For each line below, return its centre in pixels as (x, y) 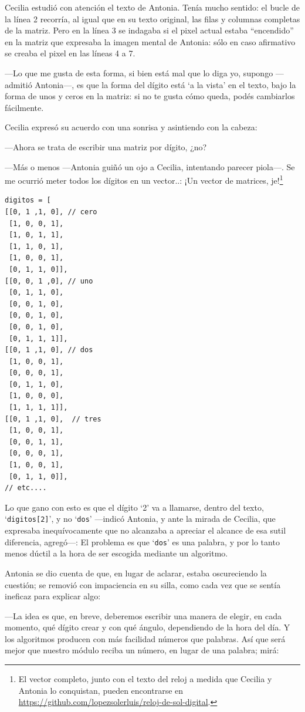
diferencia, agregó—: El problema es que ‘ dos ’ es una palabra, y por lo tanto (142, 541)
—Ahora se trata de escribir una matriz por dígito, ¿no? (106, 146)
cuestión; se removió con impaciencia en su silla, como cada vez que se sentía (143, 584)
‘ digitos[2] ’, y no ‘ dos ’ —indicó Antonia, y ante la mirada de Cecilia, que (140, 519)
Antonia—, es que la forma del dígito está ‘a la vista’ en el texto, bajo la (165, 84)
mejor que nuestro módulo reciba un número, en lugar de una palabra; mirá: (142, 650)
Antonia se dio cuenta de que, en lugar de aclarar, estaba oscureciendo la (136, 573)
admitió (18, 84)
